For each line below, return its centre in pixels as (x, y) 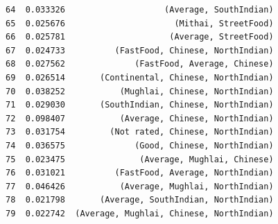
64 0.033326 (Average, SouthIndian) (140, 10)
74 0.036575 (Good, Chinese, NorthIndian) (140, 145)
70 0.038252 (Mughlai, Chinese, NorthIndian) (140, 91)
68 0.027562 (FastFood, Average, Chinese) (140, 64)
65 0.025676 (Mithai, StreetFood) (140, 23)
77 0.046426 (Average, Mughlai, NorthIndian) (140, 186)
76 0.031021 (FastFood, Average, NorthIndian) (140, 173)
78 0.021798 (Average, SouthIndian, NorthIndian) (140, 200)
